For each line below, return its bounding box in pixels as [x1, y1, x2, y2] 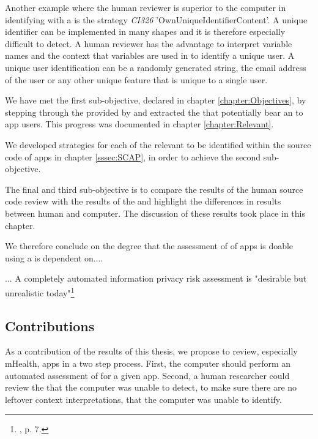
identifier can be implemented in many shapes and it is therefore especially [5, 25, 286, 38]
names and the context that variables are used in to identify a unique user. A [5, 49, 295, 62]
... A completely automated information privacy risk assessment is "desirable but [5, 272, 307, 285]
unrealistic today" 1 [5, 284, 75, 299]
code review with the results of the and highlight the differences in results [5, 195, 281, 208]
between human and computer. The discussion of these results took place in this [5, 206, 305, 219]
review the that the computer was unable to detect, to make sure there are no [5, 381, 297, 394]
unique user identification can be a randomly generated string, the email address [5, 61, 306, 73]
